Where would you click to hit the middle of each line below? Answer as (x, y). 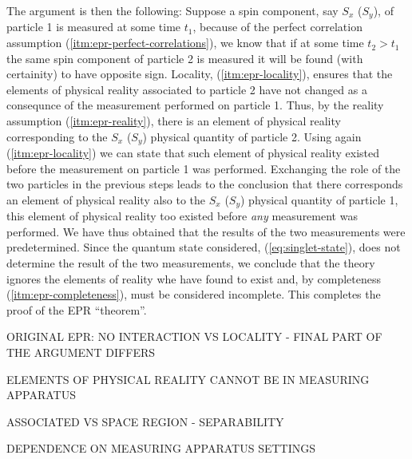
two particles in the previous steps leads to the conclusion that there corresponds (205, 184)
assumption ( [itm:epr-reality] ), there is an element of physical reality (174, 121)
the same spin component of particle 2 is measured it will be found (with (185, 58)
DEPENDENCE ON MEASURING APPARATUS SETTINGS (161, 448)
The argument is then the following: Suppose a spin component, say (172, 10)
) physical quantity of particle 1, (319, 199)
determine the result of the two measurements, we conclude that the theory (191, 263)
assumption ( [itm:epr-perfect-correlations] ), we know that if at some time (185, 43)
